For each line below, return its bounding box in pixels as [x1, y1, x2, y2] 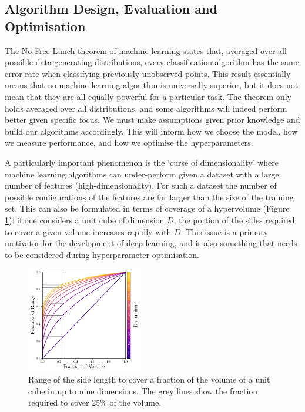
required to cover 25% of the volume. [28, 396, 162, 408]
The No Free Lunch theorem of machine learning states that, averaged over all [5, 44, 287, 56]
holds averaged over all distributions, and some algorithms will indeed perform [5, 102, 287, 114]
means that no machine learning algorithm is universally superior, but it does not [5, 79, 299, 91]
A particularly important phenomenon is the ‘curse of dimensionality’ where [5, 156, 279, 168]
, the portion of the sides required [173, 213, 295, 226]
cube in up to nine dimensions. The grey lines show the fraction [28, 384, 258, 397]
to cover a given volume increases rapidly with [5, 225, 172, 237]
